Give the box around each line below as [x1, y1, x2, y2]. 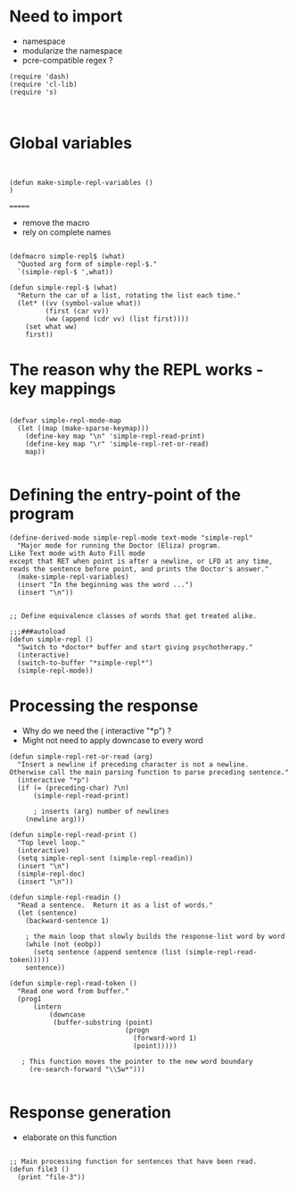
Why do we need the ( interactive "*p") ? [21, 725, 172, 736]
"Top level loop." [17, 838, 87, 847]
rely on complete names [21, 226, 111, 238]
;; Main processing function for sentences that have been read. [9, 1157, 257, 1166]
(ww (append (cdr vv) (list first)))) [45, 314, 190, 323]
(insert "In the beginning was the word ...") [17, 580, 194, 589]
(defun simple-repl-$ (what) [9, 283, 118, 292]
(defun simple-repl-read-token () [9, 978, 138, 988]
